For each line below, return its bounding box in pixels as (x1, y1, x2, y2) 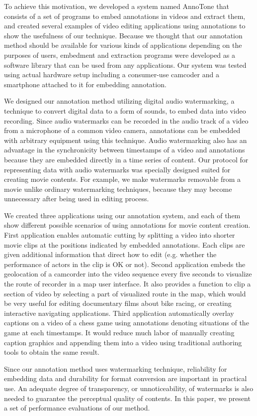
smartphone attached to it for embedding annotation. (4, 79, 167, 89)
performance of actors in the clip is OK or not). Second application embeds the (4, 259, 246, 269)
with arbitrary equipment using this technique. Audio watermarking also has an (4, 135, 247, 145)
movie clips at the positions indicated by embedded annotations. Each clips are (4, 239, 245, 250)
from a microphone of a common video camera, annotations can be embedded (4, 125, 241, 136)
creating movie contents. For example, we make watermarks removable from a (4, 174, 241, 184)
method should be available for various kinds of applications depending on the (4, 40, 242, 50)
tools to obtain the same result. (4, 347, 99, 357)
